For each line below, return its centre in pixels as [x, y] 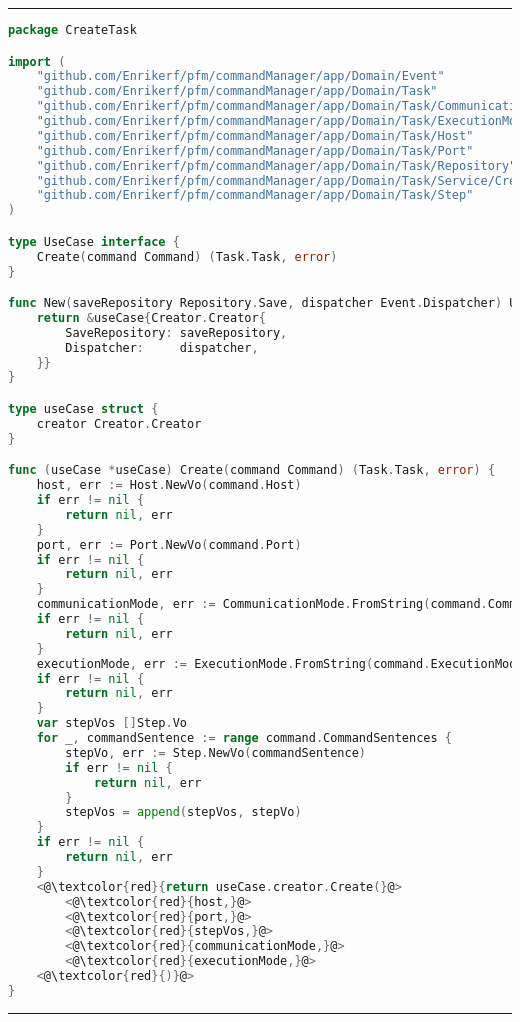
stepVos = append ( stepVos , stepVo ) [183, 812]
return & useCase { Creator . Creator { [151, 317]
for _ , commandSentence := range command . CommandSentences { [244, 738]
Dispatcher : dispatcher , [162, 347]
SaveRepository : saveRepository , [176, 332]
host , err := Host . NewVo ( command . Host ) [169, 485]
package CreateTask [72, 30]
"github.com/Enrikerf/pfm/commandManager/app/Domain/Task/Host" [255, 135]
